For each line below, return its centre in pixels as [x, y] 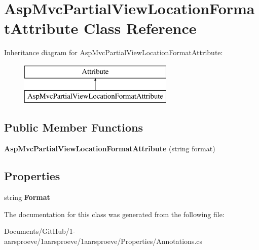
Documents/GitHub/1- [40, 231]
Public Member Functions [73, 127]
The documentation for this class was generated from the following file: [114, 214]
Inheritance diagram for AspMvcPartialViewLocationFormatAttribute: [114, 52]
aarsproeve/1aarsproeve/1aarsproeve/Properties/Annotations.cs [103, 241]
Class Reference [140, 28]
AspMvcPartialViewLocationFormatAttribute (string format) [110, 149]
